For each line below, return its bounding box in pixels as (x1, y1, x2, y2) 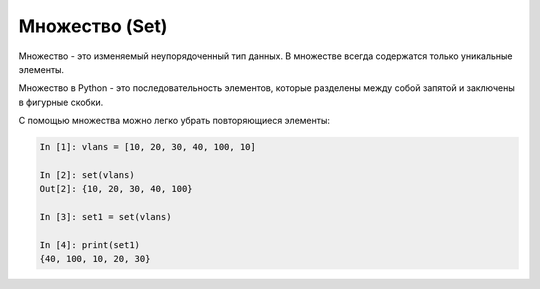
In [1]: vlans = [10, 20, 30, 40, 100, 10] (39, 141, 257, 153)
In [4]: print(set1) (39, 239, 140, 250)
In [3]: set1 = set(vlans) (39, 211, 172, 223)
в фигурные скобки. (18, 96, 104, 108)
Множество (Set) (18, 15, 168, 37)
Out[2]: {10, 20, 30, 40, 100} (39, 183, 194, 195)
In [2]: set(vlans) (39, 169, 135, 180)
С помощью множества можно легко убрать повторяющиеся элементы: (18, 115, 330, 127)
